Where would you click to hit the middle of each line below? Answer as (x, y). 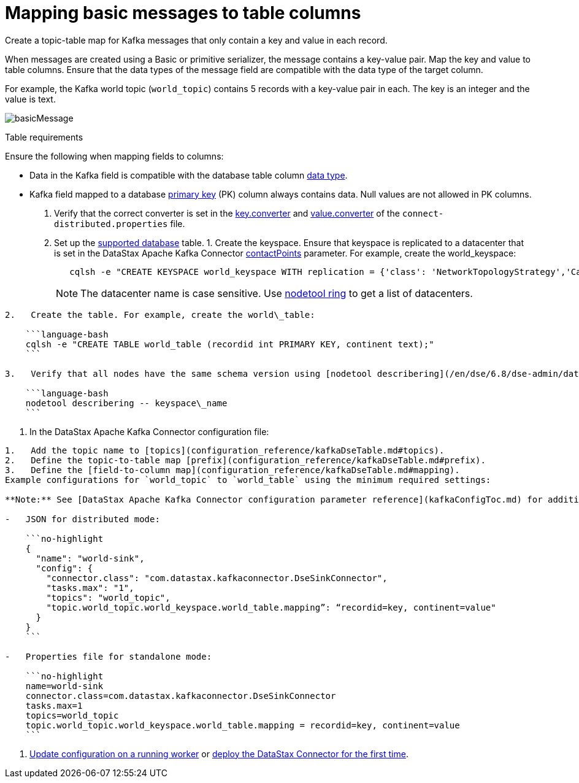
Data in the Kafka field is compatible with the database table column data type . (189, 175)
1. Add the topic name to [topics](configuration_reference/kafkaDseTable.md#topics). (225, 450)
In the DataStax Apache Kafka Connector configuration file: (149, 431)
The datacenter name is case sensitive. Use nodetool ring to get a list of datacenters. (277, 293)
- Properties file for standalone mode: (109, 656)
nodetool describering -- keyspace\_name (126, 403)
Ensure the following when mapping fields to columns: (114, 156)
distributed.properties (111, 224)
